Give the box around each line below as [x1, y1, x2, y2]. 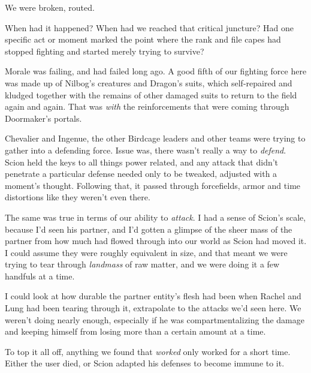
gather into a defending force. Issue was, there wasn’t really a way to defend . [5, 143, 286, 156]
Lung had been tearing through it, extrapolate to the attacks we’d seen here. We [5, 302, 301, 314]
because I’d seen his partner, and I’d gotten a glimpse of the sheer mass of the [5, 222, 292, 235]
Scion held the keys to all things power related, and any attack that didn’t [5, 155, 279, 168]
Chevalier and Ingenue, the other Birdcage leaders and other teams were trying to [5, 132, 306, 145]
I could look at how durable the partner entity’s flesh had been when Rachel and [5, 290, 301, 302]
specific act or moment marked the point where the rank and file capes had [5, 33, 281, 46]
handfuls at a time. [5, 269, 75, 282]
